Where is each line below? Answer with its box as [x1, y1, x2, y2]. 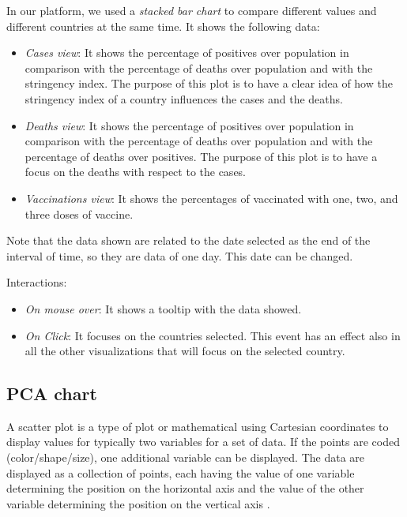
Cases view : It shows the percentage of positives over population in [24, 44, 349, 61]
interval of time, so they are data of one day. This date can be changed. [6, 247, 353, 264]
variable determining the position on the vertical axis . [6, 495, 270, 511]
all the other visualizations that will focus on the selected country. [24, 343, 345, 359]
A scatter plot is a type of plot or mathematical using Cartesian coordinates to [6, 418, 389, 434]
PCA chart [6, 381, 97, 406]
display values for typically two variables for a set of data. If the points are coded [6, 433, 400, 450]
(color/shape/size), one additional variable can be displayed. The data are [6, 449, 365, 466]
